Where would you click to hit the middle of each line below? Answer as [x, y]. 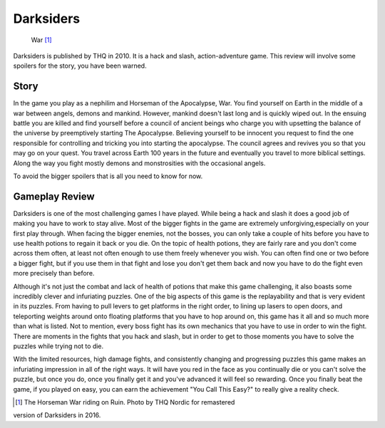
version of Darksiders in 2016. [57, 415]
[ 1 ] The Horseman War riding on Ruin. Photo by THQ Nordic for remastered [125, 402]
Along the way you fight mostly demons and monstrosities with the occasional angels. [139, 163]
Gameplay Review [54, 196]
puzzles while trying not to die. [58, 346]
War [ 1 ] [42, 40]
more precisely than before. [54, 273]
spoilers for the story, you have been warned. [80, 66]
